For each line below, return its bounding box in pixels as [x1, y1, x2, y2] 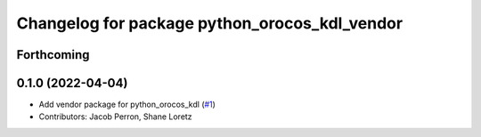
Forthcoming [16, 47, 90, 62]
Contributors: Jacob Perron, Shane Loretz [38, 111, 192, 122]
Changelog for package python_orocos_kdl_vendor [16, 13, 404, 33]
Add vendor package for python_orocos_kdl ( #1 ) [38, 99, 216, 110]
